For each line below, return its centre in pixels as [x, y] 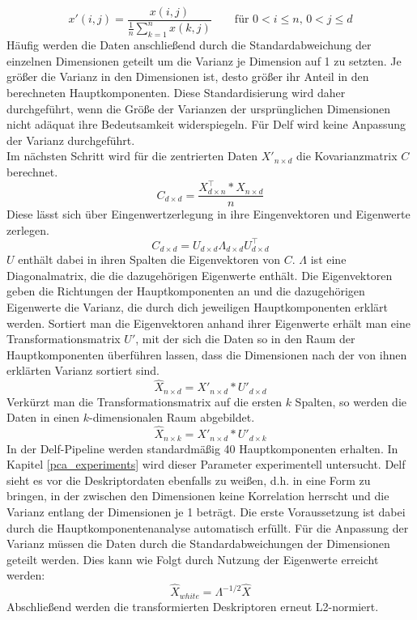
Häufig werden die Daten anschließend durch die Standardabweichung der [189, 45]
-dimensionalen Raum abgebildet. [172, 417]
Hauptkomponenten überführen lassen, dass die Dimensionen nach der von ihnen [207, 354]
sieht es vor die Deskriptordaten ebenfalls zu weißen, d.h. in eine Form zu [189, 480]
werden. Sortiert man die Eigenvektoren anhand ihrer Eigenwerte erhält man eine [208, 323]
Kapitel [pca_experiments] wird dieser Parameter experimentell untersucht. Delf [206, 464]
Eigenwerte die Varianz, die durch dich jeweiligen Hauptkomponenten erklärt [197, 307]
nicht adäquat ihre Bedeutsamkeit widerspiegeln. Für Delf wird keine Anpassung [206, 124]
